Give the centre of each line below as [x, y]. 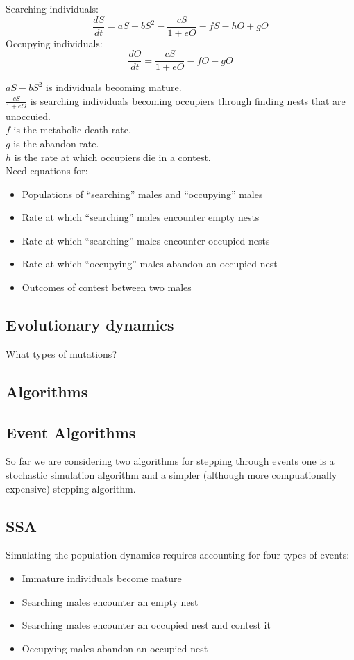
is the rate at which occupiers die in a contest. [112, 157]
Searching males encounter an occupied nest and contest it [146, 625]
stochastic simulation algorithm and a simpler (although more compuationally [171, 475]
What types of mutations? [61, 353]
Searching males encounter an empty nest [110, 601]
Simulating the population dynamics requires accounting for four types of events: [178, 555]
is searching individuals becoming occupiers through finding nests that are [188, 100]
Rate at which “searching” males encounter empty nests [141, 217]
